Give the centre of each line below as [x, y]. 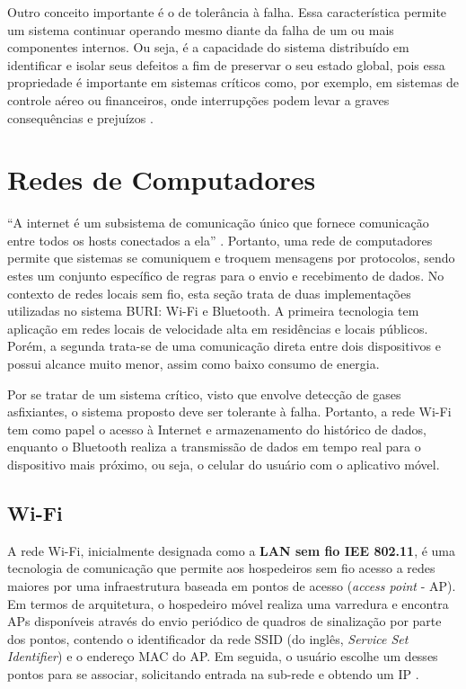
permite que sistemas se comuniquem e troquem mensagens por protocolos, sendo [231, 258]
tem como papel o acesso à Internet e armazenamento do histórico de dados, [217, 429]
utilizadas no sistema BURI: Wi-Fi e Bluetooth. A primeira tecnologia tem [213, 311]
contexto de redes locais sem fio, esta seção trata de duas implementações [209, 293]
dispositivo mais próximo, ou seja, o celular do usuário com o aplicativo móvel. [224, 464]
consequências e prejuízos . [80, 117]
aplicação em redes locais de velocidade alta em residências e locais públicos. [218, 328]
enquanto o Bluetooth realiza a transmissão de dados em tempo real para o [214, 447]
